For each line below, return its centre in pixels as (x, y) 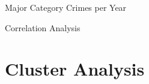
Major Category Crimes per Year (66, 7)
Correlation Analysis (43, 27)
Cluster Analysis (75, 69)
